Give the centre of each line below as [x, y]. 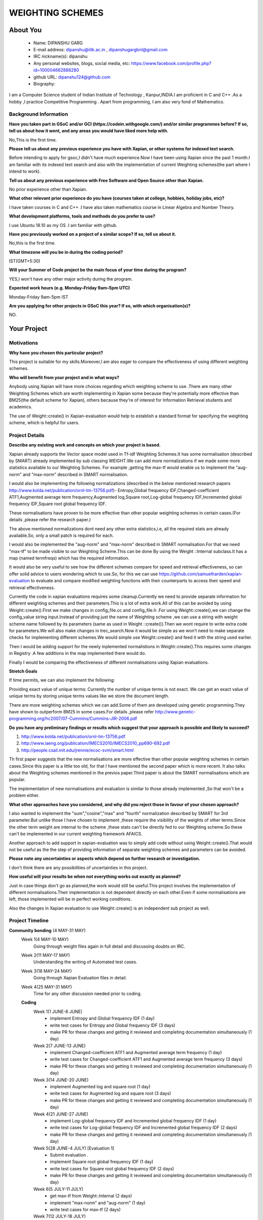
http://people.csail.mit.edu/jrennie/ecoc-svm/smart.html [77, 750]
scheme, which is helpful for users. [44, 423]
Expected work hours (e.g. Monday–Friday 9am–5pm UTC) [69, 288]
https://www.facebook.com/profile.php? [171, 63]
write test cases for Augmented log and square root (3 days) [111, 1094]
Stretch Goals [23, 671]
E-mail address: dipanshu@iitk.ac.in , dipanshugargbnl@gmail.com [101, 49]
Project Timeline [29, 921]
